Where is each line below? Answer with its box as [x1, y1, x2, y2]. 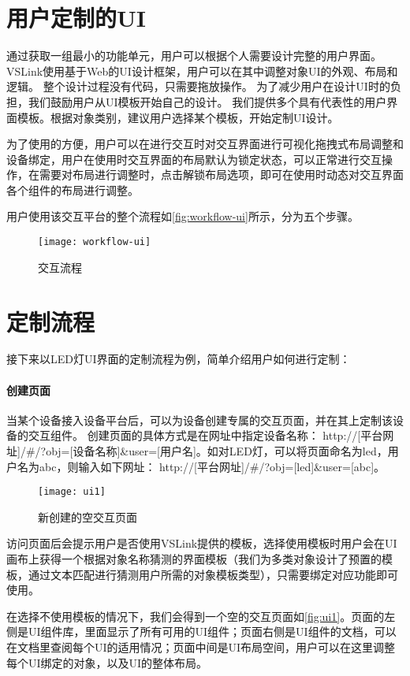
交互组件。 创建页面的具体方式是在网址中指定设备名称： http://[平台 [28, 427, 383, 444]
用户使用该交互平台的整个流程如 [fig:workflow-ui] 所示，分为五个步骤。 [6, 208, 359, 225]
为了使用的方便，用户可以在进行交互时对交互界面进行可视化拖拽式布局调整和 [6, 136, 404, 152]
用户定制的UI [6, 2, 146, 34]
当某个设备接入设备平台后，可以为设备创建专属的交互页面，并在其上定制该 [6, 411, 393, 428]
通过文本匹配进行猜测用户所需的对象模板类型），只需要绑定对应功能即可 [28, 566, 398, 582]
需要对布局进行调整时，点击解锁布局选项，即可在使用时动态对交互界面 [39, 166, 404, 183]
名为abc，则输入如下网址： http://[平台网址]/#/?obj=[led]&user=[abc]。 [17, 458, 386, 474]
